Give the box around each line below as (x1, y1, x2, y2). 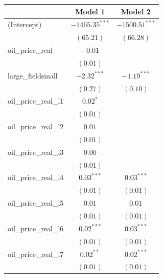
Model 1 (75, 6, 105, 16)
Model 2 (121, 6, 151, 16)
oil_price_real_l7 (8, 248, 64, 259)
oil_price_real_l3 (8, 146, 64, 157)
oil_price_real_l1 (8, 95, 64, 106)
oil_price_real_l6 (8, 223, 64, 233)
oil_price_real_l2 (8, 121, 64, 132)
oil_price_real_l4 (8, 172, 64, 183)
